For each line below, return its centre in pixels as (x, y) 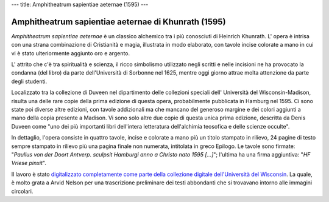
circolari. (22, 191)
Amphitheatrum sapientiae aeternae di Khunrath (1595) (119, 22)
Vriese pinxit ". (29, 163)
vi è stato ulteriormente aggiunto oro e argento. (71, 53)
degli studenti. (29, 81)
